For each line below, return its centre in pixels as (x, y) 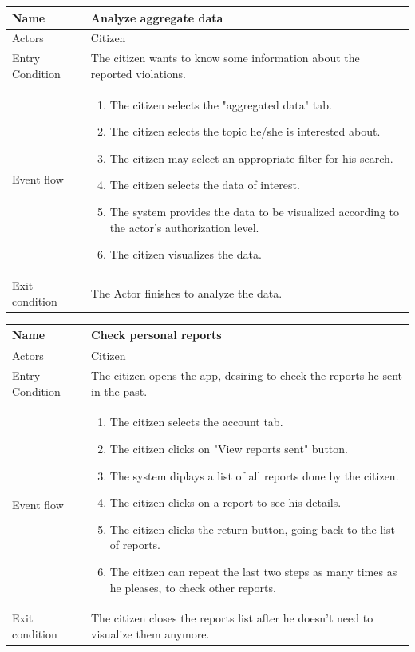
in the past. (119, 391)
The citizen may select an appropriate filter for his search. (251, 158)
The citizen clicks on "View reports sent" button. (229, 448)
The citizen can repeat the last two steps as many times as (253, 571)
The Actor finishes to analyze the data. (186, 292)
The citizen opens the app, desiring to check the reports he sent (247, 375)
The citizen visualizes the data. (186, 254)
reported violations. (138, 73)
